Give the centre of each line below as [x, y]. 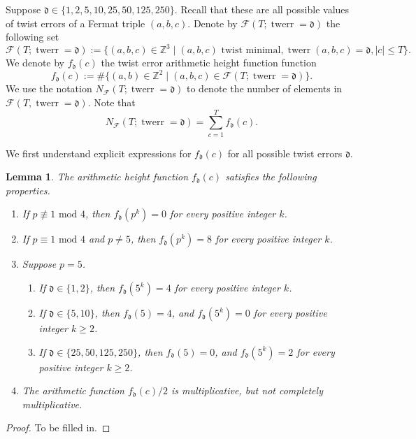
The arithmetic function [73, 390]
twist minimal [251, 51]
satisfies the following [271, 177]
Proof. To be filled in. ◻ [58, 427]
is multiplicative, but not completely [247, 390]
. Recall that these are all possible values [262, 9]
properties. [28, 190]
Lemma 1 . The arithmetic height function [97, 177]
